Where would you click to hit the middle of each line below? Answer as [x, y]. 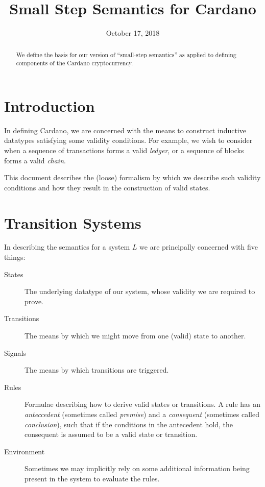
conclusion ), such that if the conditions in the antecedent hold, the [129, 424]
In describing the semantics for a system [67, 247]
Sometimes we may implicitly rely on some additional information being [137, 468]
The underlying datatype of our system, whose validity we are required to [140, 291]
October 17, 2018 [133, 33]
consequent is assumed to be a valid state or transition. [111, 434]
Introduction [50, 105]
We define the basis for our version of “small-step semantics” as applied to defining [126, 54]
